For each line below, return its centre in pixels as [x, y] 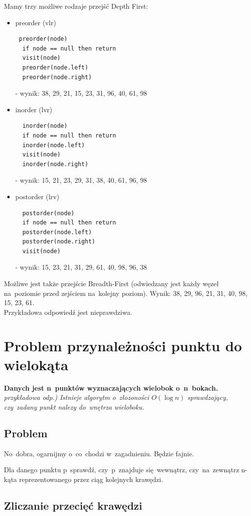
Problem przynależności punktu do [123, 345]
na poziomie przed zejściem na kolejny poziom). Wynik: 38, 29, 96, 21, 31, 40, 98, [126, 293]
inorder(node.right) [55, 164]
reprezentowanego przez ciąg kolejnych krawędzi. [91, 479]
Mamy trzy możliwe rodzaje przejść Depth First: [76, 6]
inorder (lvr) [34, 109]
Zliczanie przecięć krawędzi [73, 505]
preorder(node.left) [55, 67]
